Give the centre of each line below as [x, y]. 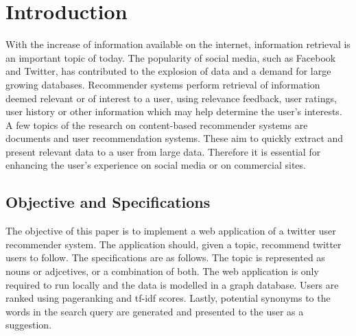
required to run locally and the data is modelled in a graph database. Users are [172, 284]
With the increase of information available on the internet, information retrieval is [178, 44]
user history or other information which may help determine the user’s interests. [174, 111]
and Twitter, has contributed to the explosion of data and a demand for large [168, 71]
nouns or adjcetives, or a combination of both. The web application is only [162, 271]
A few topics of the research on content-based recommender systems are [157, 124]
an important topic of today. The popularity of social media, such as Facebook [171, 57]
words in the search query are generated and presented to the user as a [155, 311]
